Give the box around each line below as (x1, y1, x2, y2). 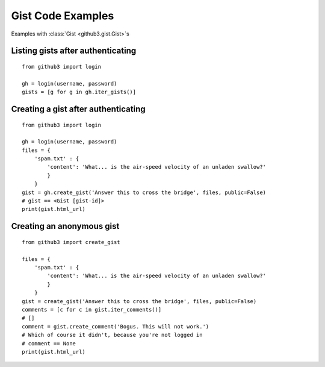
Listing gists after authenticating (11, 46, 137, 56)
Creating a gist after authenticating (11, 104, 146, 114)
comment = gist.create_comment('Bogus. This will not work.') (22, 323, 209, 330)
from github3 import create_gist (22, 239, 120, 245)
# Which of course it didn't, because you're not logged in (22, 331, 203, 339)
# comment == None (22, 340, 76, 347)
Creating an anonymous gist (11, 221, 120, 231)
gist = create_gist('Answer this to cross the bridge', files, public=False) (22, 298, 257, 304)
